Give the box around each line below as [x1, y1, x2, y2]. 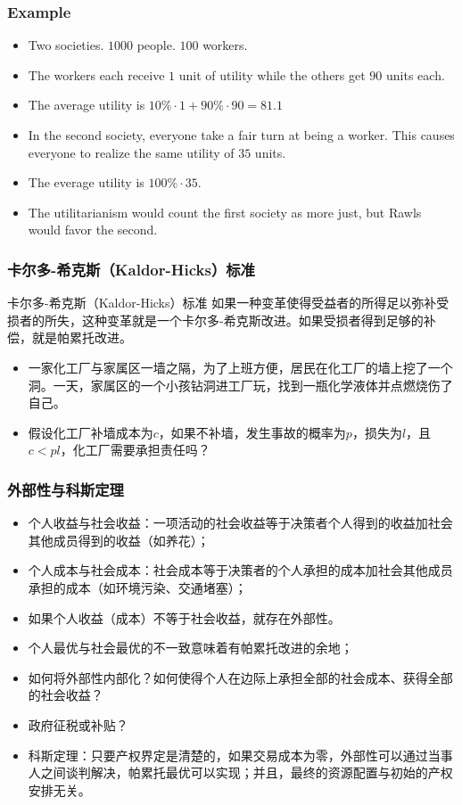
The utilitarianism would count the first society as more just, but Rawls [28, 202, 422, 221]
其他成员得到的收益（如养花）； [28, 530, 210, 549]
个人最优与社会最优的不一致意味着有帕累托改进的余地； [28, 638, 353, 657]
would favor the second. [28, 220, 158, 239]
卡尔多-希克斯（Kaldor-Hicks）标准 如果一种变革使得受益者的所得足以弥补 [7, 293, 437, 312]
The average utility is [28, 95, 145, 114]
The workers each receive [28, 65, 165, 84]
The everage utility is [28, 173, 144, 192]
